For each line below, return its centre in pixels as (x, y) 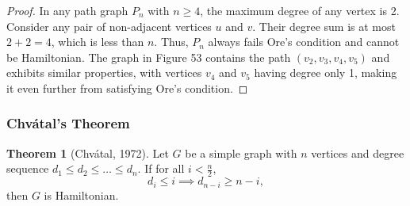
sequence (28, 168)
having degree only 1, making (326, 72)
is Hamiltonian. (81, 195)
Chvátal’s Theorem (68, 123)
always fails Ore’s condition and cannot (304, 42)
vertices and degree (358, 153)
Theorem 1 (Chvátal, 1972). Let (88, 153)
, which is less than (98, 42)
